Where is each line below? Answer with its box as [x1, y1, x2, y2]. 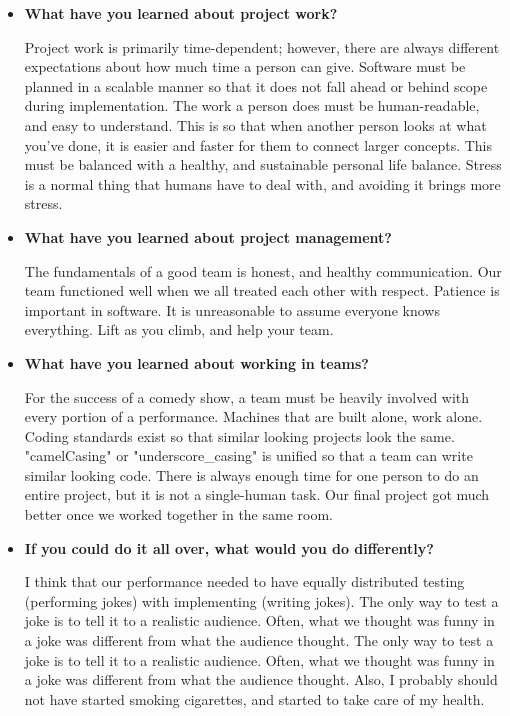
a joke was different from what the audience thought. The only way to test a [24, 630, 494, 651]
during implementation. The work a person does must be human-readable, [24, 95, 480, 116]
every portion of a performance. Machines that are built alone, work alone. [24, 406, 483, 427]
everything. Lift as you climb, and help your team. [24, 319, 334, 340]
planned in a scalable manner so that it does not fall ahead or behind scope [24, 75, 488, 96]
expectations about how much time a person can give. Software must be [24, 56, 466, 77]
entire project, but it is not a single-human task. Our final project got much [24, 484, 490, 505]
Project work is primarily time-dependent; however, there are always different [24, 36, 500, 57]
